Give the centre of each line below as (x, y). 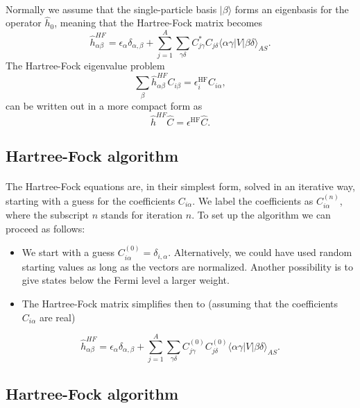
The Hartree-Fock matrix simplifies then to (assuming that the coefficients (180, 303)
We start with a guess (68, 252)
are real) (57, 317)
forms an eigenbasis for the (292, 9)
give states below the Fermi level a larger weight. (126, 280)
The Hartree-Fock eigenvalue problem (85, 66)
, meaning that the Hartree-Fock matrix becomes (158, 23)
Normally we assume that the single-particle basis (111, 9)
